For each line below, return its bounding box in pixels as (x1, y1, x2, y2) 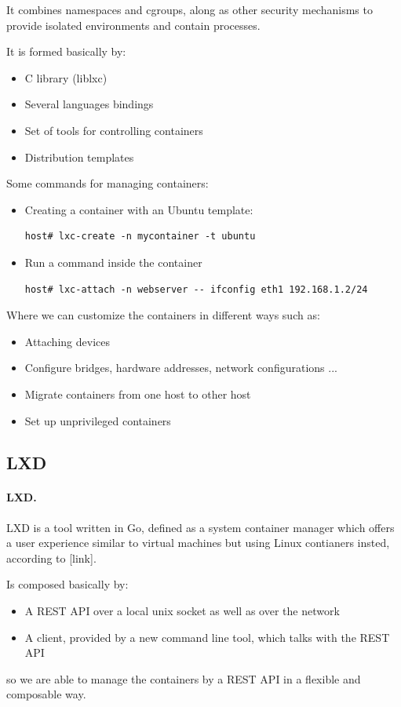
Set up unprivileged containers (24, 412, 171, 428)
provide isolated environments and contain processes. (6, 16, 261, 33)
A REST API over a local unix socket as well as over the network (24, 603, 340, 619)
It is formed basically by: (6, 43, 126, 60)
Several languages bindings (24, 96, 154, 112)
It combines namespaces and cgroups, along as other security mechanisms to (6, 2, 373, 17)
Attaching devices (24, 333, 110, 349)
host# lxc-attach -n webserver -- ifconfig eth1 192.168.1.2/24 (24, 283, 368, 295)
